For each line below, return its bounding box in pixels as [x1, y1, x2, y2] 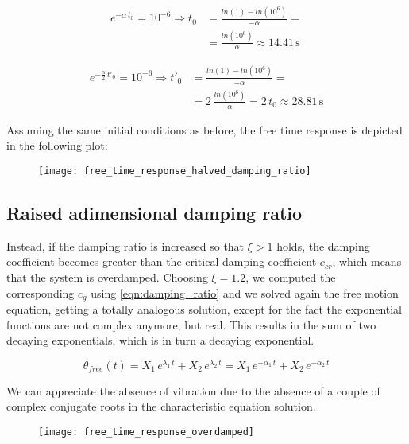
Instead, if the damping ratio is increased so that [6, 237, 245, 254]
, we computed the [245, 268, 336, 285]
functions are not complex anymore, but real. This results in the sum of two [6, 316, 376, 333]
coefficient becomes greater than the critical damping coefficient [6, 253, 317, 270]
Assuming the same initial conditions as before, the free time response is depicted [6, 121, 403, 138]
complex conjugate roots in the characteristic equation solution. [6, 398, 316, 415]
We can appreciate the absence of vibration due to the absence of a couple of [6, 382, 380, 399]
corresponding [6, 284, 75, 301]
